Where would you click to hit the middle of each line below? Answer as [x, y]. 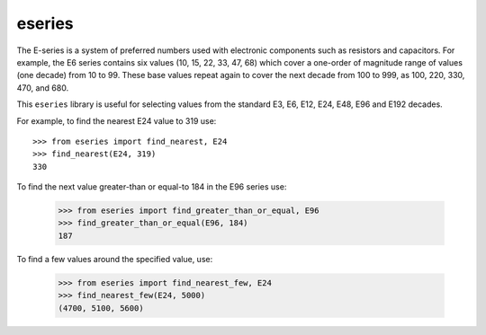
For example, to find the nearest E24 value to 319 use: [117, 120]
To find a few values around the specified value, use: [115, 259]
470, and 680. [43, 88]
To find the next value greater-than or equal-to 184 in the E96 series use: [152, 187]
